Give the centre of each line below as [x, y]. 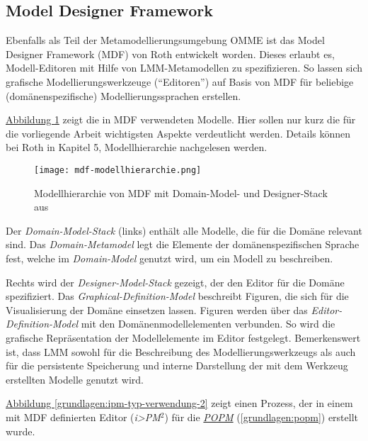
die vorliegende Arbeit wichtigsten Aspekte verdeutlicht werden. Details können [178, 133]
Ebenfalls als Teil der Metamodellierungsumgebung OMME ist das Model [165, 40]
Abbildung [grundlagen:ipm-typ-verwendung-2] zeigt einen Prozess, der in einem [179, 403]
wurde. [21, 431]
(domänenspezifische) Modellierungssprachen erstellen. [123, 95]
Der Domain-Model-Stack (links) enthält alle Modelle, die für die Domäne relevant [184, 230]
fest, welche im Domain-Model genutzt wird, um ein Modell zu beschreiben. [169, 258]
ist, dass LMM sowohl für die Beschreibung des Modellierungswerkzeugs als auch [181, 351]
